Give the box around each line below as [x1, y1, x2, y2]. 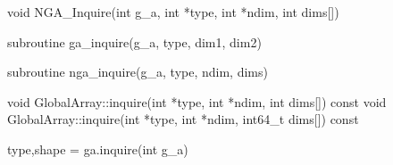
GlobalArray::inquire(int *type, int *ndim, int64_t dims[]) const [7, 110, 359, 128]
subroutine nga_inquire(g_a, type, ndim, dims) [7, 62, 268, 81]
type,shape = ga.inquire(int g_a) [7, 139, 188, 158]
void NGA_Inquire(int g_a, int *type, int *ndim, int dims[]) [7, 3, 339, 21]
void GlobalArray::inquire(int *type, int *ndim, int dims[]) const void [7, 92, 387, 111]
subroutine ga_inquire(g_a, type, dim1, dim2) [7, 32, 262, 51]
